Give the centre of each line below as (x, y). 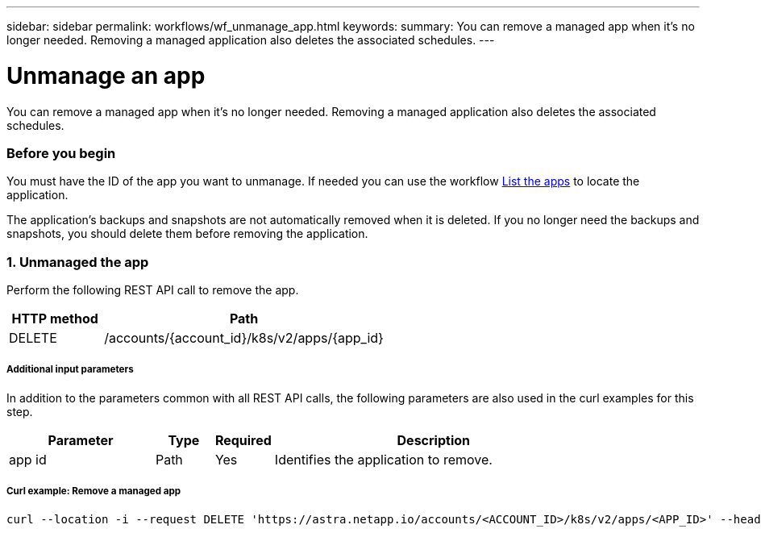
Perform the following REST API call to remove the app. (153, 290)
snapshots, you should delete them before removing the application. (187, 234)
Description (433, 440)
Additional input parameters (70, 370)
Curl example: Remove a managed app (94, 491)
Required (243, 440)
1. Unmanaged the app (78, 262)
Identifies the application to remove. (383, 459)
